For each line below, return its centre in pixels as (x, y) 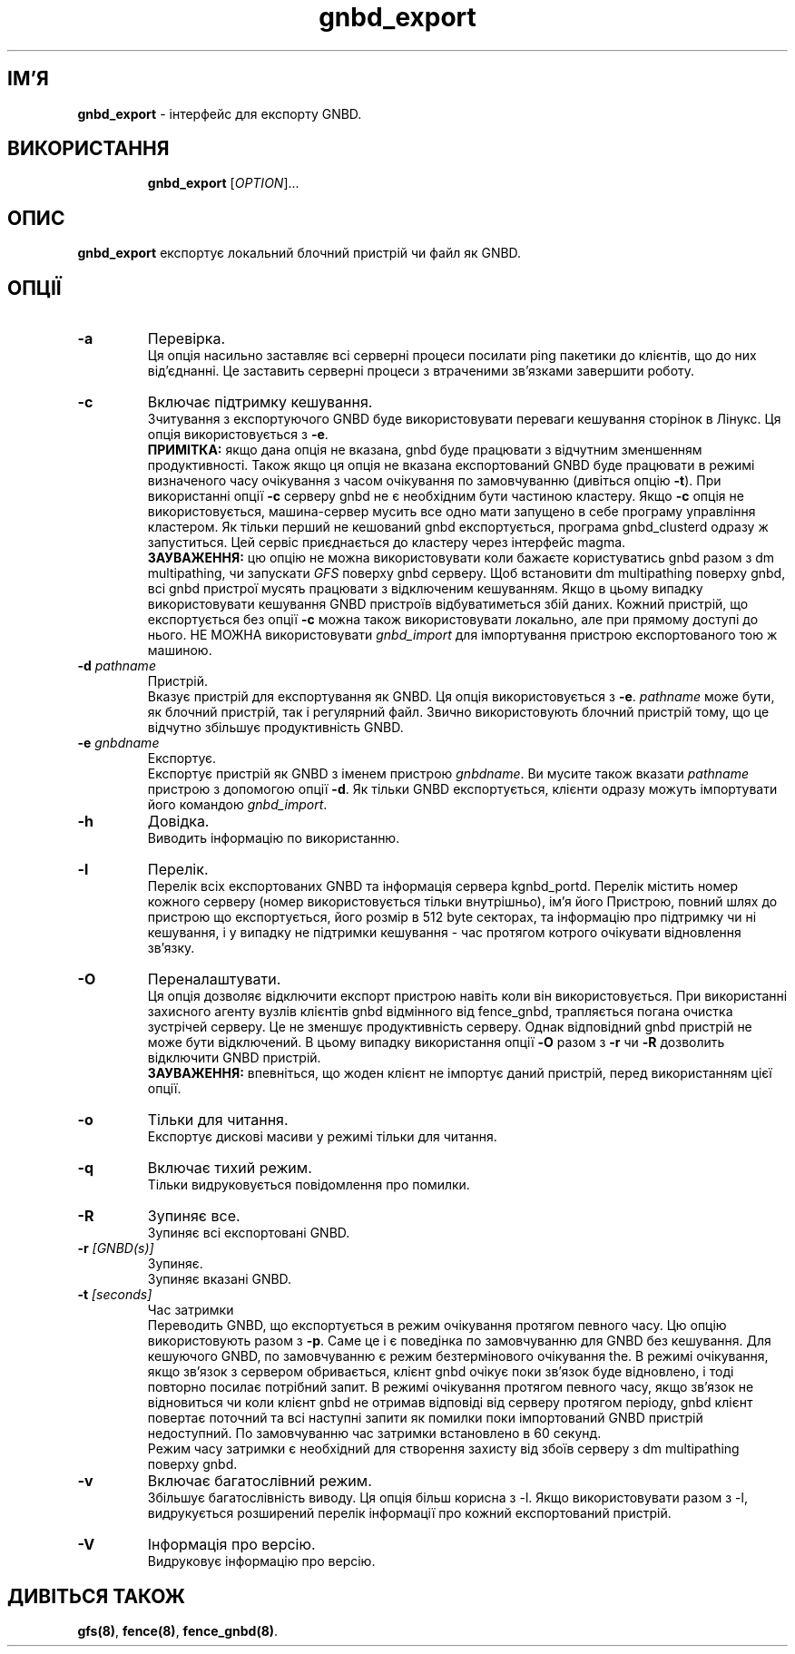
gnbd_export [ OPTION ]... (223, 183)
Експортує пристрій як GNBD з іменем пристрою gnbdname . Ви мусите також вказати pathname (448, 774)
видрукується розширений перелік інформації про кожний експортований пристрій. (409, 1513)
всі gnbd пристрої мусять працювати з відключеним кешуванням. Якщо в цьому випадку (425, 589)
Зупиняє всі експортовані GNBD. (249, 1233)
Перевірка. (186, 339)
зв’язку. (171, 948)
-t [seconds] (115, 1295)
